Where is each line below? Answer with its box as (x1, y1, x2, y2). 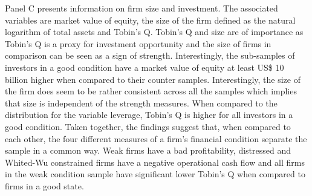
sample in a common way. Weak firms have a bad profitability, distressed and (5, 144, 291, 157)
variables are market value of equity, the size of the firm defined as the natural (5, 13, 296, 26)
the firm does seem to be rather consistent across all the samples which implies (5, 85, 297, 97)
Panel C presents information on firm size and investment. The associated (5, 2, 278, 14)
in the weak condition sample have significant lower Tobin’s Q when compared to (5, 168, 305, 180)
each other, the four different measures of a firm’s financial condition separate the (5, 132, 307, 145)
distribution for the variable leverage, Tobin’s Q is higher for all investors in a (5, 108, 293, 121)
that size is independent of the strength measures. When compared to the (5, 96, 278, 109)
